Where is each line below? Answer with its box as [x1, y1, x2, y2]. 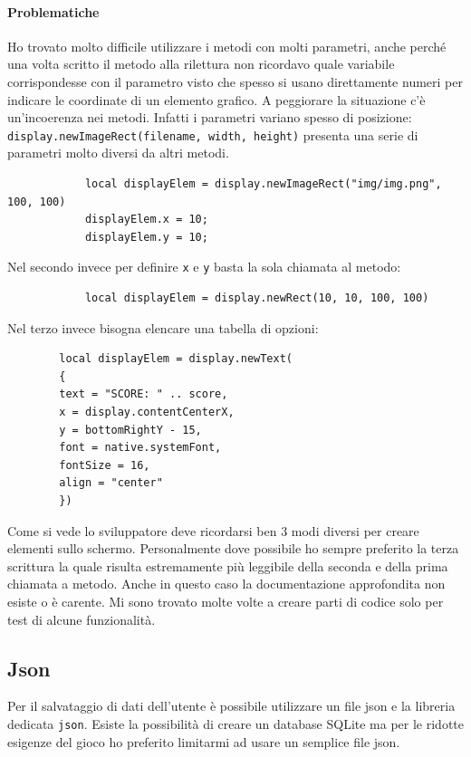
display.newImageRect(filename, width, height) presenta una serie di [7, 125, 418, 144]
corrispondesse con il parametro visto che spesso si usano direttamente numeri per [7, 72, 463, 91]
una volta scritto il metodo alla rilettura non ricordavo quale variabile [7, 54, 395, 73]
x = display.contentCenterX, [59, 406, 235, 419]
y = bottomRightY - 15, [59, 423, 202, 436]
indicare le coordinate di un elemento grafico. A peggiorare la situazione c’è [7, 90, 426, 109]
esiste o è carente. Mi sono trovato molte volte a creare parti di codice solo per [7, 591, 444, 610]
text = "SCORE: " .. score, [59, 388, 228, 401]
